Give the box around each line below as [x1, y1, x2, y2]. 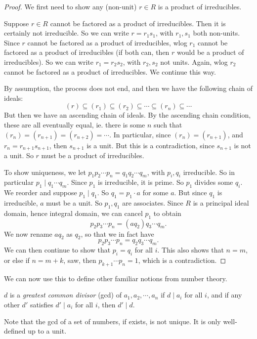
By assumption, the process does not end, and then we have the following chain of [4, 83, 253, 93]
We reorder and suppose [4, 187, 77, 198]
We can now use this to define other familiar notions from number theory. [4, 273, 227, 283]
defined [4, 326, 26, 336]
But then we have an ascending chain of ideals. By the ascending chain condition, [4, 110, 251, 120]
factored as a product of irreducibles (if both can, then [4, 47, 170, 57]
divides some [194, 177, 233, 187]
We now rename [4, 228, 52, 239]
